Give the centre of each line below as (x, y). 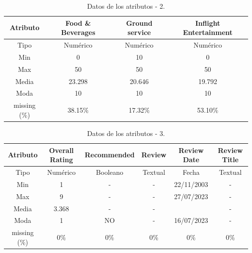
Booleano (110, 172)
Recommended (110, 155)
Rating (61, 160)
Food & (78, 23)
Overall (62, 150)
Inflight (208, 23)
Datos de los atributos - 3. (126, 133)
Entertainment (208, 32)
